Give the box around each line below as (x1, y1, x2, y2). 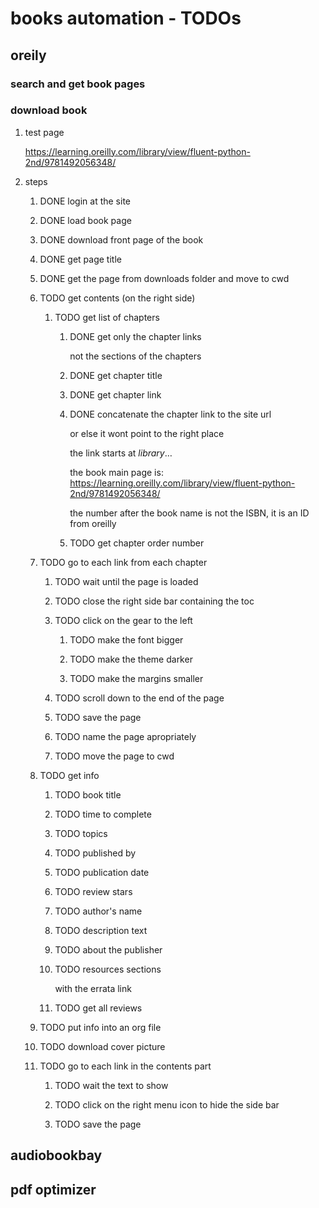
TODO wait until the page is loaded (54, 575, 199, 587)
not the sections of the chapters (69, 350, 202, 362)
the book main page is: (69, 466, 164, 478)
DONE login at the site (39, 195, 132, 207)
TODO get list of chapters (54, 311, 160, 323)
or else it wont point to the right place (69, 427, 225, 439)
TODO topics (54, 827, 108, 839)
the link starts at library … (69, 447, 173, 459)
